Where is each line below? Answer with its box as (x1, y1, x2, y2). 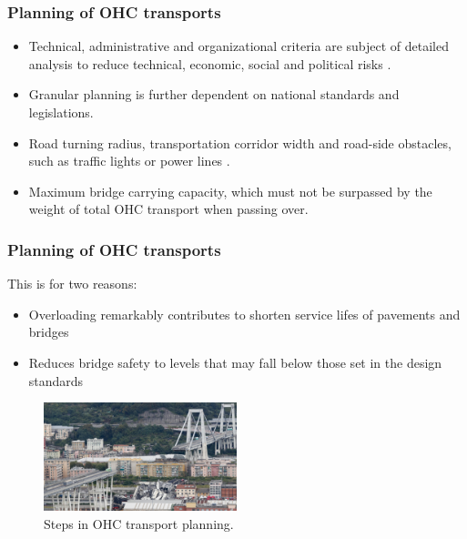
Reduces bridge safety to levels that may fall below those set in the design (28, 352, 442, 371)
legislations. (28, 103, 94, 121)
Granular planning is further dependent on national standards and (28, 85, 400, 104)
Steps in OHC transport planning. (44, 514, 234, 533)
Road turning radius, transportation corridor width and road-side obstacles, (28, 133, 452, 152)
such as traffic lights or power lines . (28, 151, 230, 170)
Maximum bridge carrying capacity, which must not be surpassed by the (28, 181, 432, 200)
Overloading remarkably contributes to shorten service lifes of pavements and (28, 304, 461, 323)
